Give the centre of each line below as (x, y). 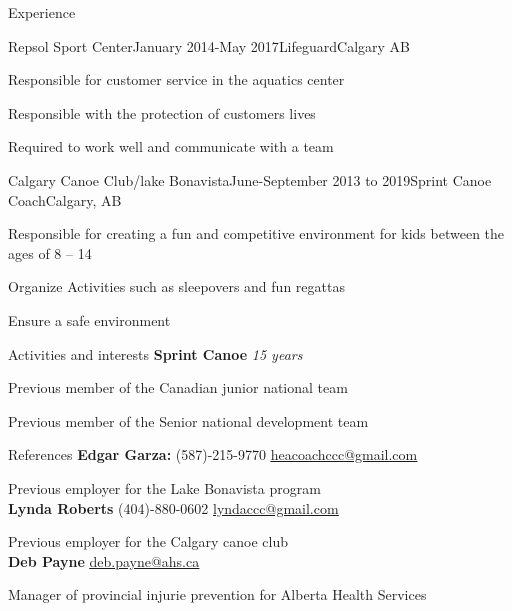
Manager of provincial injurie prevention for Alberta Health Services (217, 594)
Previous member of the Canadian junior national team (178, 387)
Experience (42, 12)
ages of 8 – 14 (50, 252)
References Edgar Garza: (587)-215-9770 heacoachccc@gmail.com (213, 454)
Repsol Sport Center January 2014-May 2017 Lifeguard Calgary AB (209, 45)
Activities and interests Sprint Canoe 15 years (155, 353)
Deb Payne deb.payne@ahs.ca (104, 560)
